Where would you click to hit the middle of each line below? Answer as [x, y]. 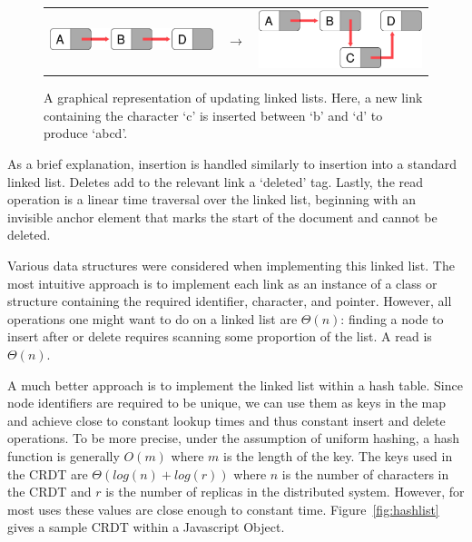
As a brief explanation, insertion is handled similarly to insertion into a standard [232, 163]
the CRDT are [48, 473]
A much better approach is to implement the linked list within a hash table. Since [235, 384]
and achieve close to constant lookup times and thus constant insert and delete [226, 420]
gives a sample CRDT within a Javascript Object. [146, 527]
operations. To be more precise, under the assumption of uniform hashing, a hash [234, 438]
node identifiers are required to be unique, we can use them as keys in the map [227, 403]
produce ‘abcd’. [86, 133]
